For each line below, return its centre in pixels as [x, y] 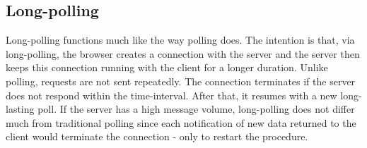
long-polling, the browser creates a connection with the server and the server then [183, 53]
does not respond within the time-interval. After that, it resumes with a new [171, 95]
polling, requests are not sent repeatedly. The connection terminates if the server [181, 81]
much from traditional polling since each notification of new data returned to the [181, 122]
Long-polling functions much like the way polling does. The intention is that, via [180, 40]
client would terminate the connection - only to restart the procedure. [157, 136]
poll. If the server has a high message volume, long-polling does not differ [196, 109]
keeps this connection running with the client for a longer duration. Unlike [167, 67]
